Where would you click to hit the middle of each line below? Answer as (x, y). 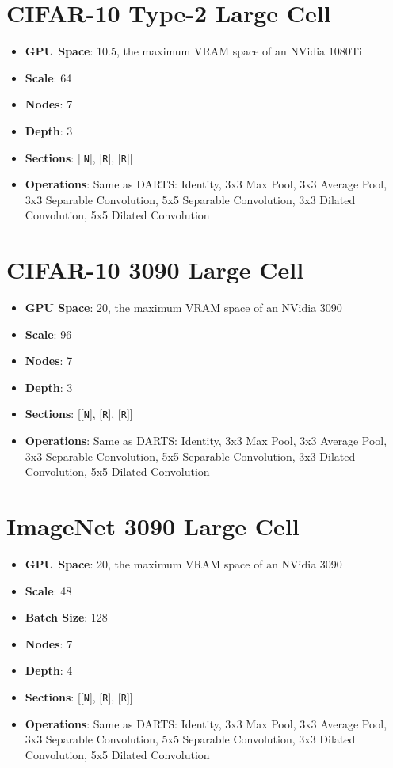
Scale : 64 (48, 77)
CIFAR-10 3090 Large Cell (155, 270)
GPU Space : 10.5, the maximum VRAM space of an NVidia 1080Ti (193, 51)
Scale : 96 (48, 334)
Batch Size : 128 (66, 617)
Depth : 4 (49, 670)
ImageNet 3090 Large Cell (153, 526)
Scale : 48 (48, 590)
